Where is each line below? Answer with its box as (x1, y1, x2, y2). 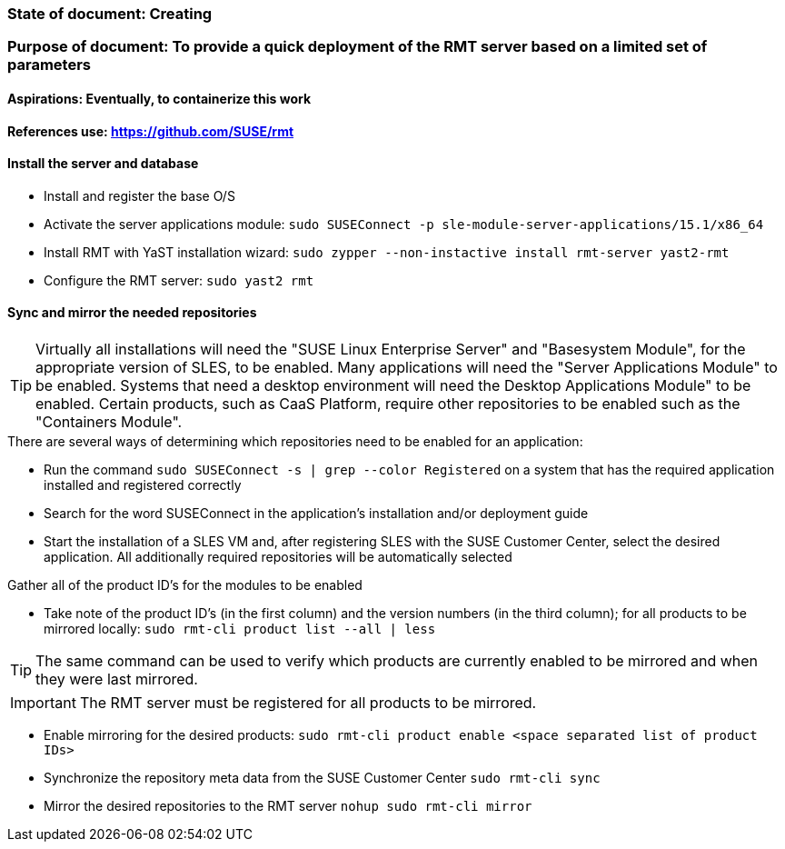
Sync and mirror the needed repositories (7, 305, 257, 321)
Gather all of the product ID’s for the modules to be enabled (7, 577, 363, 594)
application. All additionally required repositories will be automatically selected (44, 549, 512, 565)
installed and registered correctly (44, 477, 242, 494)
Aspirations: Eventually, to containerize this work (7, 90, 312, 106)
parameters (7, 55, 91, 75)
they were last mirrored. (35, 670, 198, 689)
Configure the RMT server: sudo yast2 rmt (44, 272, 314, 288)
